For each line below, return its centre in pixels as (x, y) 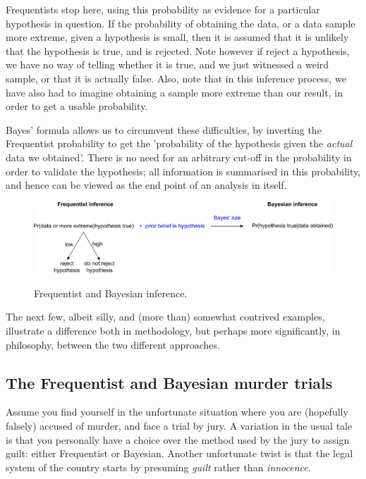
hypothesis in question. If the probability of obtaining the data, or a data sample (181, 23)
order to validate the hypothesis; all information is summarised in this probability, (183, 171)
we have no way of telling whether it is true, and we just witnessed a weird (167, 64)
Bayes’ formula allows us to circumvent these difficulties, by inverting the (164, 129)
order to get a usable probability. (77, 106)
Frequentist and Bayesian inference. (111, 293)
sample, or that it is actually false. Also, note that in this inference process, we (176, 78)
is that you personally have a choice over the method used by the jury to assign (178, 439)
